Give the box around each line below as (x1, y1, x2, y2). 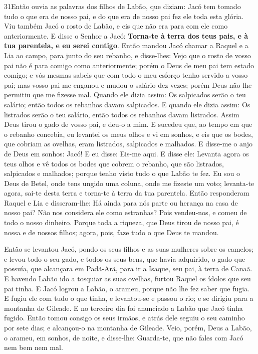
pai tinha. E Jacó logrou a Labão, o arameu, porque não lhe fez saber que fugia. (4, 283, 250, 293)
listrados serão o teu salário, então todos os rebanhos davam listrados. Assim (4, 109, 239, 119)
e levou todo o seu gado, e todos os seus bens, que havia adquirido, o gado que (4, 253, 245, 264)
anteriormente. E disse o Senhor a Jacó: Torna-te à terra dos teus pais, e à (4, 30, 248, 41)
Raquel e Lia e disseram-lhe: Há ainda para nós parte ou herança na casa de (4, 197, 238, 208)
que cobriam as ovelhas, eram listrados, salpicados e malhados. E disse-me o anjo (4, 138, 253, 149)
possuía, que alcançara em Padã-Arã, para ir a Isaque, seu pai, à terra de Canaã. (4, 263, 252, 274)
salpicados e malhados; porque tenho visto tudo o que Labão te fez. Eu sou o (4, 168, 240, 179)
